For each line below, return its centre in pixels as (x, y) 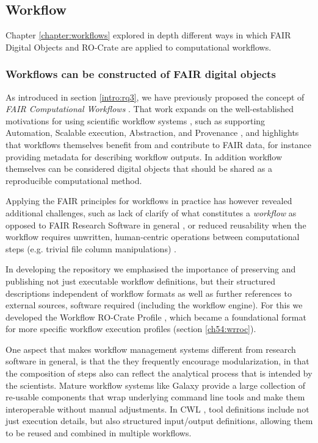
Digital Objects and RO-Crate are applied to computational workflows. (139, 47)
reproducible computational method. (74, 180)
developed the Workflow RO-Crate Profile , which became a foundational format (156, 317)
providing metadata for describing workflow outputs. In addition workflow (144, 156)
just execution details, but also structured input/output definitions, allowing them (159, 421)
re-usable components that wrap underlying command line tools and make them (155, 397)
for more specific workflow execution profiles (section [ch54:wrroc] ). (131, 329)
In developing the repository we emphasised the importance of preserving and (151, 269)
